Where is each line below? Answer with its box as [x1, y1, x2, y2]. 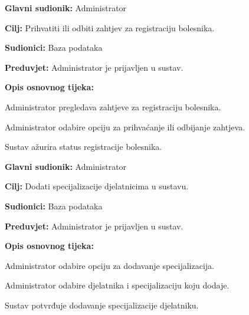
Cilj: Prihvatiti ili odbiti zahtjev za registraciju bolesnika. [5, 21, 215, 34]
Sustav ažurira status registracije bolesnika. [5, 140, 162, 153]
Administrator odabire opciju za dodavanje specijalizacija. [5, 259, 214, 271]
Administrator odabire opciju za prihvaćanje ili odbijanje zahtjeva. [5, 120, 245, 133]
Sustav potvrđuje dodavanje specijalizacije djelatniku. [5, 298, 199, 311]
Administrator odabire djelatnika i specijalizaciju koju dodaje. [5, 279, 230, 291]
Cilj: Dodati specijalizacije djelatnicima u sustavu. [5, 180, 189, 192]
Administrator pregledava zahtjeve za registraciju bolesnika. [5, 100, 221, 113]
